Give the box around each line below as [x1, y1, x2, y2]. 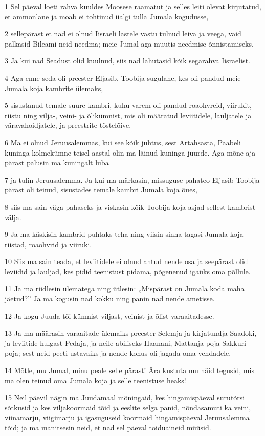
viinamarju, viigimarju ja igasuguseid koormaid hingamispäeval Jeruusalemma [5, 412, 250, 423]
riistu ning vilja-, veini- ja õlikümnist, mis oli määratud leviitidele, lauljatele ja [5, 110, 252, 120]
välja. [5, 211, 21, 222]
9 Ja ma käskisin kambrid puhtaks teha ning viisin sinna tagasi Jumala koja [5, 229, 244, 239]
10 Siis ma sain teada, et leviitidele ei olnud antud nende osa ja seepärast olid [5, 256, 248, 267]
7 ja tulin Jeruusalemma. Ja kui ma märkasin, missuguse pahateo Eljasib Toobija [5, 174, 260, 185]
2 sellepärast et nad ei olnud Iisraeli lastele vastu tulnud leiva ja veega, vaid [5, 28, 241, 39]
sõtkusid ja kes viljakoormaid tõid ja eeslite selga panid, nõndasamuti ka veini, [5, 402, 251, 412]
